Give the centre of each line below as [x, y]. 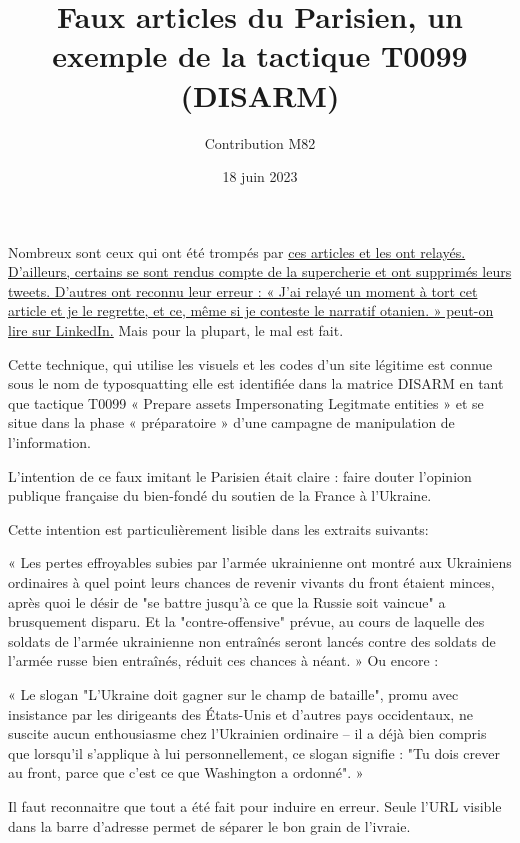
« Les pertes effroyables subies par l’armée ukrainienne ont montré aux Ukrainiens [260, 562]
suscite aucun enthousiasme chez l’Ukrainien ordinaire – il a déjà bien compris [247, 733]
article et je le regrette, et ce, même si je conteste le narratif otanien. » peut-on [251, 310]
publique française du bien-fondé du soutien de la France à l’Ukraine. [220, 495]
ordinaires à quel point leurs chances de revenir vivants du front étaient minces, [251, 582]
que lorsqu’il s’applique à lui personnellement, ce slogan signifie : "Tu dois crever [254, 752]
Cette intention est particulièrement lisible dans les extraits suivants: [218, 528]
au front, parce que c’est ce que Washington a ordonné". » [186, 772]
